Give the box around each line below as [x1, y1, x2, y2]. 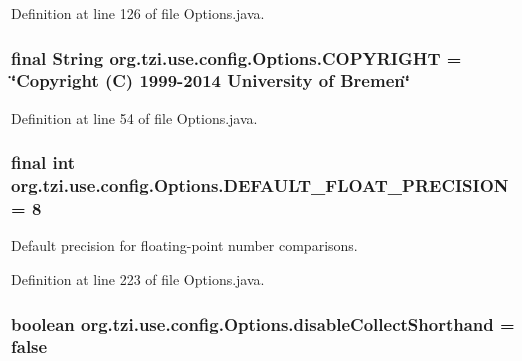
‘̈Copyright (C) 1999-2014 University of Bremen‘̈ [11, 68, 410, 93]
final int [11, 150, 75, 175]
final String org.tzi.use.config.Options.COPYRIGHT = [11, 45, 462, 70]
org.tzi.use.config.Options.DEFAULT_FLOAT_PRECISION [11, 173, 509, 198]
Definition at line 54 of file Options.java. [11, 107, 258, 128]
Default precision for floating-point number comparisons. [11, 235, 358, 256]
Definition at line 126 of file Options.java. [11, 3, 265, 23]
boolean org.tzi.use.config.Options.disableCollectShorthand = [11, 311, 515, 336]
